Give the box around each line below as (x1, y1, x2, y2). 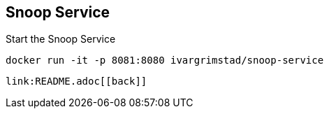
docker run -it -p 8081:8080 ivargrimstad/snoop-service (6, 55, 324, 66)
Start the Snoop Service (6, 33, 116, 45)
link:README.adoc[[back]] (6, 76, 147, 87)
